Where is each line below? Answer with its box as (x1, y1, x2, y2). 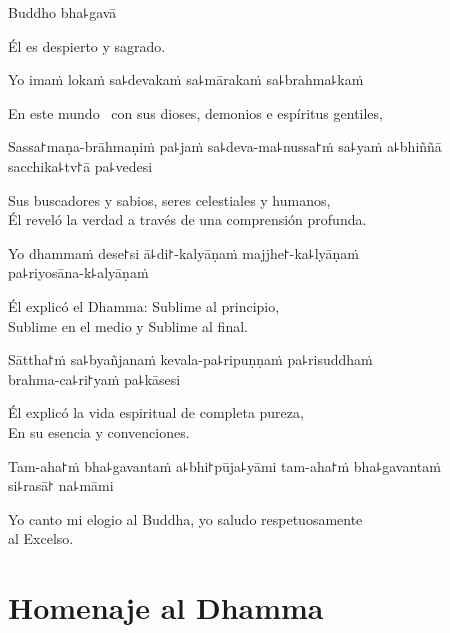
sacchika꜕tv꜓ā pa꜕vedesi (8, 155, 153, 176)
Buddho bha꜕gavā (8, 2, 117, 22)
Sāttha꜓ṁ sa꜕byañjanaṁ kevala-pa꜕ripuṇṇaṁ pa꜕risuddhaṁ (8, 349, 373, 370)
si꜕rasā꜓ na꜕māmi (8, 475, 114, 496)
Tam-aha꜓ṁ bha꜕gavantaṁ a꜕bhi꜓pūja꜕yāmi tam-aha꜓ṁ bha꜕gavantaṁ (8, 455, 441, 476)
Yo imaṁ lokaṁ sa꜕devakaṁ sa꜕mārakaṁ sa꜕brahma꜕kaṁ (8, 69, 364, 90)
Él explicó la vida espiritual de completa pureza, (8, 402, 304, 423)
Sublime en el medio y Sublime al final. (8, 315, 248, 336)
